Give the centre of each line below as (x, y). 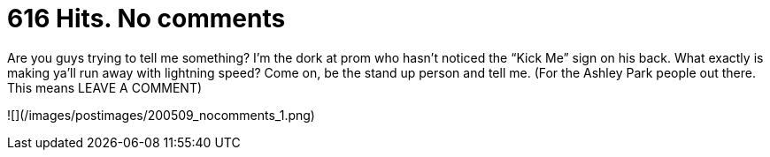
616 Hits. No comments (146, 19)
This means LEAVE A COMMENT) (105, 87)
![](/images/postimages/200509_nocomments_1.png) (161, 115)
